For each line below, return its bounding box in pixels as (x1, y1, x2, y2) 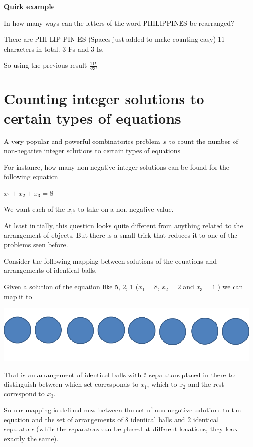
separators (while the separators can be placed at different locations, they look (4, 424, 238, 434)
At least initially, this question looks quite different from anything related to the (4, 220, 243, 231)
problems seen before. (4, 239, 68, 250)
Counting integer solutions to (4, 89, 204, 108)
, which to (147, 379, 177, 389)
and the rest (188, 379, 224, 389)
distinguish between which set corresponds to (4, 379, 139, 389)
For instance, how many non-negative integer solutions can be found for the (4, 161, 229, 172)
